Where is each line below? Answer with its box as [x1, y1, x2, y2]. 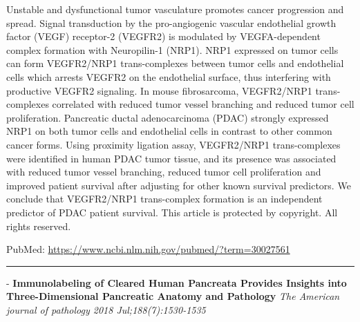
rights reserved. [6, 218, 71, 233]
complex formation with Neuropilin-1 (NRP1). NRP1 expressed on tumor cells [6, 42, 339, 57]
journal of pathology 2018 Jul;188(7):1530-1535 [6, 302, 206, 316]
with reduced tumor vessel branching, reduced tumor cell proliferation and [6, 164, 321, 179]
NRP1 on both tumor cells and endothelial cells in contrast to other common [6, 124, 332, 138]
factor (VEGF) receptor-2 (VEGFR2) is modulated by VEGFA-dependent [6, 29, 321, 44]
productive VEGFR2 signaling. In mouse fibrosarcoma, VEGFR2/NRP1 [6, 83, 312, 97]
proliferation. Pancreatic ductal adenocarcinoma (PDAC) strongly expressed [6, 110, 329, 124]
